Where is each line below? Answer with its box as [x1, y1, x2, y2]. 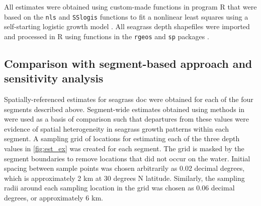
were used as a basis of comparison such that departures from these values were [4, 114, 249, 124]
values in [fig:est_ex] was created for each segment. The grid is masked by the [4, 143, 244, 154]
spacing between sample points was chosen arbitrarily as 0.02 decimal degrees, [4, 163, 245, 173]
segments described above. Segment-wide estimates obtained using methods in [4, 104, 245, 114]
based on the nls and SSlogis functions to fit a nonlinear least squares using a [4, 11, 248, 22]
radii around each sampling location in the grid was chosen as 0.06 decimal [4, 182, 235, 193]
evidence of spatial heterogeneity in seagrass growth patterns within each [4, 123, 229, 134]
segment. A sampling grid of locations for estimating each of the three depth [4, 133, 240, 144]
